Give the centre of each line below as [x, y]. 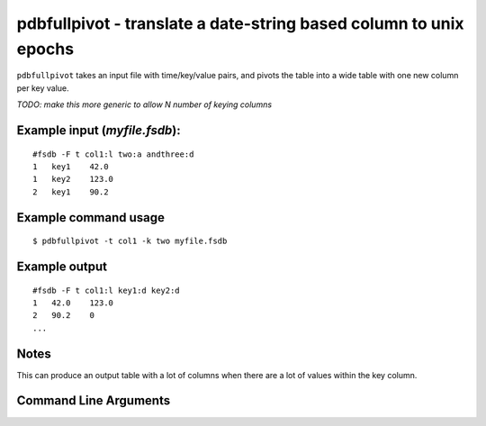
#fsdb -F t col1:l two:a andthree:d [113, 154]
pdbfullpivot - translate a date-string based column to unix [240, 23]
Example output [62, 266]
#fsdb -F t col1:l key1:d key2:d [106, 290]
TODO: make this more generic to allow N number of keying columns [144, 104]
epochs [45, 49]
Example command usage [91, 218]
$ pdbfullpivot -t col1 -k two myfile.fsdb [130, 241]
